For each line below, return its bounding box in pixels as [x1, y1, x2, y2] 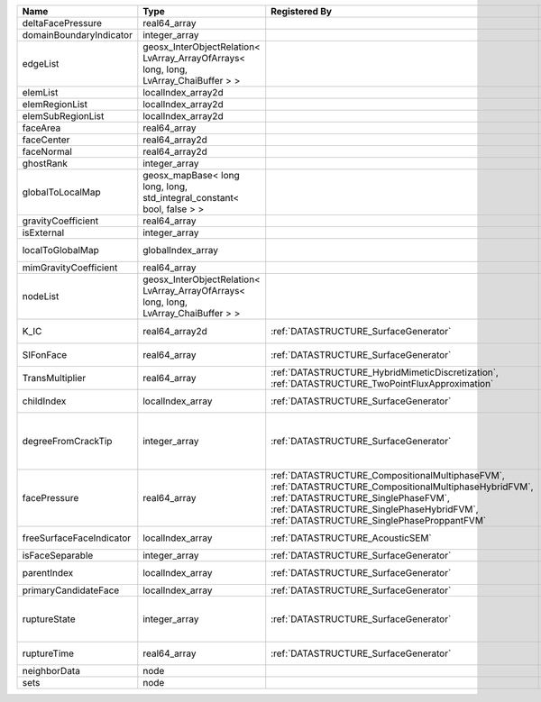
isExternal [22, 226, 65, 239]
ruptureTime [22, 647, 75, 660]
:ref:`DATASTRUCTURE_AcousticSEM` [270, 532, 432, 544]
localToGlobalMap [22, 244, 99, 256]
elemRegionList [22, 98, 88, 110]
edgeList [22, 58, 60, 69]
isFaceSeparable [22, 550, 94, 562]
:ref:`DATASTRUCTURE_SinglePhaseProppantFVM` [270, 515, 487, 527]
